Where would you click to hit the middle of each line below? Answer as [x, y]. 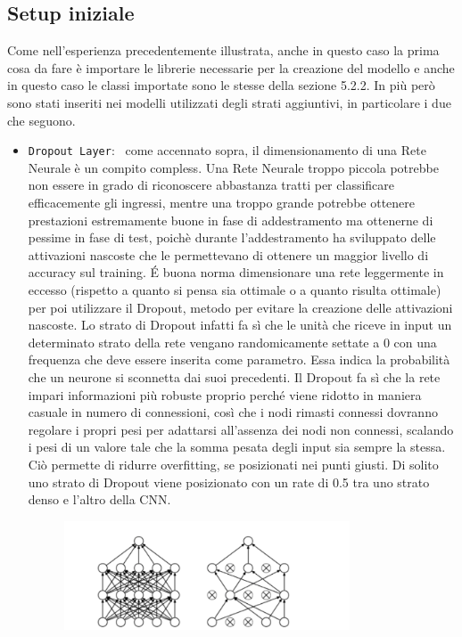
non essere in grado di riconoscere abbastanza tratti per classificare [211, 185]
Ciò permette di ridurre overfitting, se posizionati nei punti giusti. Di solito [233, 464]
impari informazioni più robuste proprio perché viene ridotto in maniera [225, 394]
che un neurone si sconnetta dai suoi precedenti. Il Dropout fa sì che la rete [234, 376]
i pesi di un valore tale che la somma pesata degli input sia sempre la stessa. [237, 447]
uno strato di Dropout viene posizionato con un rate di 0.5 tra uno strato [229, 482]
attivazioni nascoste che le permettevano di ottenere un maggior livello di [228, 254]
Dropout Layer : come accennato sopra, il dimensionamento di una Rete [227, 150]
